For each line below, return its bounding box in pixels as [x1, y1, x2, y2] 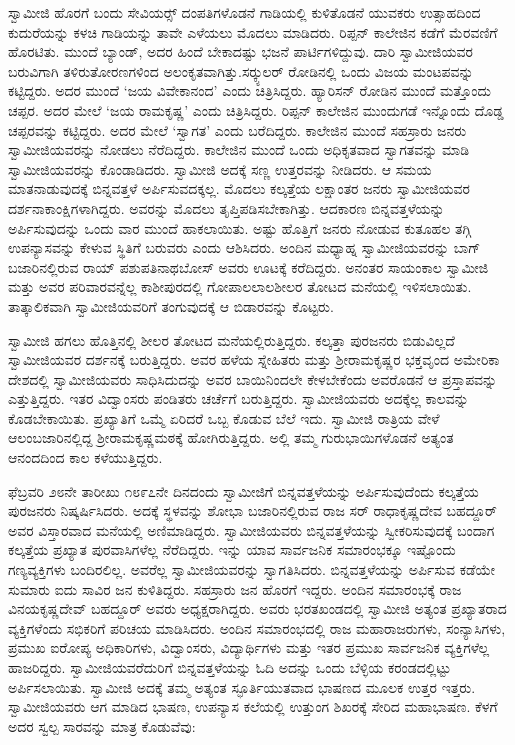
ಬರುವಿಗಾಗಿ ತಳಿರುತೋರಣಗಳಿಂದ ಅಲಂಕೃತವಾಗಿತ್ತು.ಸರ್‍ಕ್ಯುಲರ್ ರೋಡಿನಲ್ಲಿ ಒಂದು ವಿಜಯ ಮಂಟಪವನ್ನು [8, 60, 474, 81]
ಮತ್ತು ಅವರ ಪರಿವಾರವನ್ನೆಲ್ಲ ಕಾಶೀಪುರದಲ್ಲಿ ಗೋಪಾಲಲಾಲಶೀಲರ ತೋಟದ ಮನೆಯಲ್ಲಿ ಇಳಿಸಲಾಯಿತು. [8, 276, 472, 297]
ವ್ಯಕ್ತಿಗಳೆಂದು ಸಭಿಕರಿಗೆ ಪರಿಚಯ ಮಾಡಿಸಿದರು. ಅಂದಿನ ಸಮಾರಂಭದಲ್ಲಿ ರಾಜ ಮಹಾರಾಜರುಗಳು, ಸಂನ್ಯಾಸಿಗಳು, [8, 617, 506, 638]
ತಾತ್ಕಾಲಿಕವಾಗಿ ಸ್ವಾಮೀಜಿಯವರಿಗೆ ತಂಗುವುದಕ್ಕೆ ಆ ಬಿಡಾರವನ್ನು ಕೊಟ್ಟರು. [8, 295, 334, 316]
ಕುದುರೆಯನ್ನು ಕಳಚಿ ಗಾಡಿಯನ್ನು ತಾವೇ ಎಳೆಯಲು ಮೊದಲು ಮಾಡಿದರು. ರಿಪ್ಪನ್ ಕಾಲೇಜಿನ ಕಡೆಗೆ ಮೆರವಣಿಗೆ [8, 21, 498, 42]
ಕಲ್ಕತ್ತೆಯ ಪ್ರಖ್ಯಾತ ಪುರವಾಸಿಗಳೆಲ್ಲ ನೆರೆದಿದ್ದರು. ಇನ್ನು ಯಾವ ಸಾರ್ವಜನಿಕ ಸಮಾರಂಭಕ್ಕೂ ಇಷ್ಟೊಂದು [8, 539, 456, 560]
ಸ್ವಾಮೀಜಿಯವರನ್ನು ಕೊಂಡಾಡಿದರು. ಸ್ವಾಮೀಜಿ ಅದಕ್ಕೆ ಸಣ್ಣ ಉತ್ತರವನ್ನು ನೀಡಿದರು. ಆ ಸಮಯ [8, 158, 432, 179]
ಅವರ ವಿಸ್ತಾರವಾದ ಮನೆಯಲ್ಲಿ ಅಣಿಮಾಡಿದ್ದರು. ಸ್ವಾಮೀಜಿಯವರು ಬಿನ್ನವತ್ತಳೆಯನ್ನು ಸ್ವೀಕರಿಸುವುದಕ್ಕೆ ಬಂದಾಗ [8, 519, 495, 540]
